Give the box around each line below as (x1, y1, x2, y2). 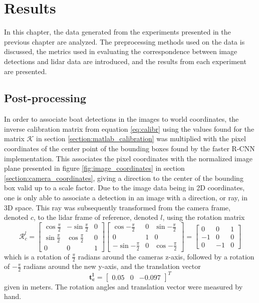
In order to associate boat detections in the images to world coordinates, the (4, 114, 239, 124)
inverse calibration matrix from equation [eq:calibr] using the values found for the (4, 123, 254, 134)
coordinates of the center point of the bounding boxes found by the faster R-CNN (4, 143, 255, 154)
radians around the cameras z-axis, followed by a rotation (78, 251, 254, 261)
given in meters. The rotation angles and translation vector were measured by (4, 281, 243, 291)
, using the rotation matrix (162, 212, 245, 222)
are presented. (4, 66, 47, 76)
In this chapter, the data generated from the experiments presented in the (4, 27, 231, 37)
